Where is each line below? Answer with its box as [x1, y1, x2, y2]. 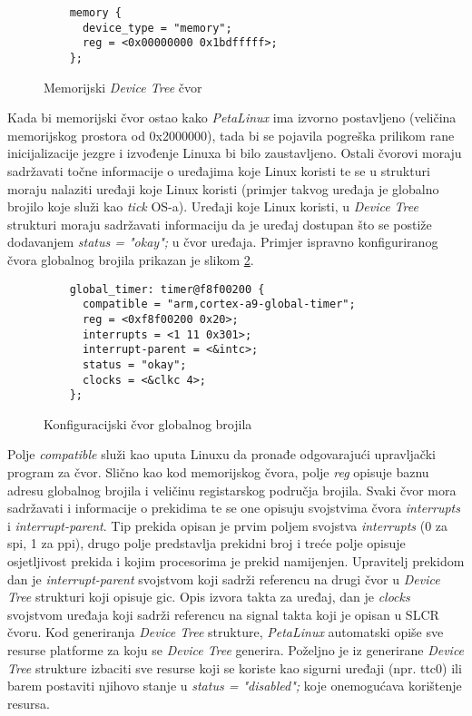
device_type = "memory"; [82, 21, 232, 34]
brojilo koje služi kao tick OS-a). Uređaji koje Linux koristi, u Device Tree [7, 197, 418, 216]
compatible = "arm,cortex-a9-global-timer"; [82, 298, 356, 311]
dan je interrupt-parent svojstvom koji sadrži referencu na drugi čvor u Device [7, 569, 440, 588]
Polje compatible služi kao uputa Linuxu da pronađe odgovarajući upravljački [7, 445, 436, 464]
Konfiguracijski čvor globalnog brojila [44, 414, 252, 433]
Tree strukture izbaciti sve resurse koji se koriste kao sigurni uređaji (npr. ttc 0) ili [7, 658, 462, 677]
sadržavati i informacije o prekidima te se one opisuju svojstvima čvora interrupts [7, 498, 460, 517]
